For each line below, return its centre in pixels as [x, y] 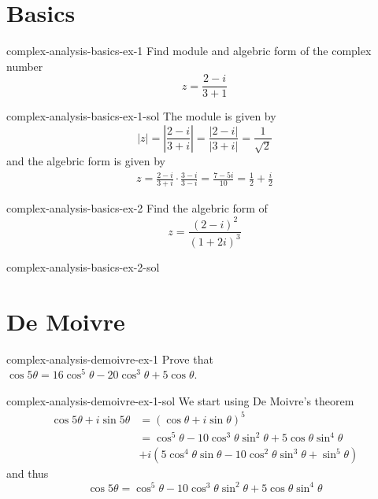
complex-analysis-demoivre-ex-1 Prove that [110, 359]
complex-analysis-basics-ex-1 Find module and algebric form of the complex [189, 51]
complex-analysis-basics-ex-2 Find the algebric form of [137, 208]
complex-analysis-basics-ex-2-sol [83, 266]
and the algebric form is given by [86, 160]
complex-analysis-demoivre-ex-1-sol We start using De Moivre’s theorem [180, 400]
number [25, 66]
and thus [28, 473]
